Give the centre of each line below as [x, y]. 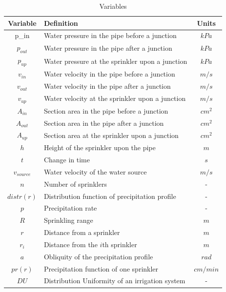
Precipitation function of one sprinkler [101, 268]
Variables [113, 6]
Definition [61, 23]
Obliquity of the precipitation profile [98, 256]
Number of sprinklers [75, 184]
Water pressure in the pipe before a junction [110, 35]
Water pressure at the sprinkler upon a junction [115, 61]
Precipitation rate [70, 208]
